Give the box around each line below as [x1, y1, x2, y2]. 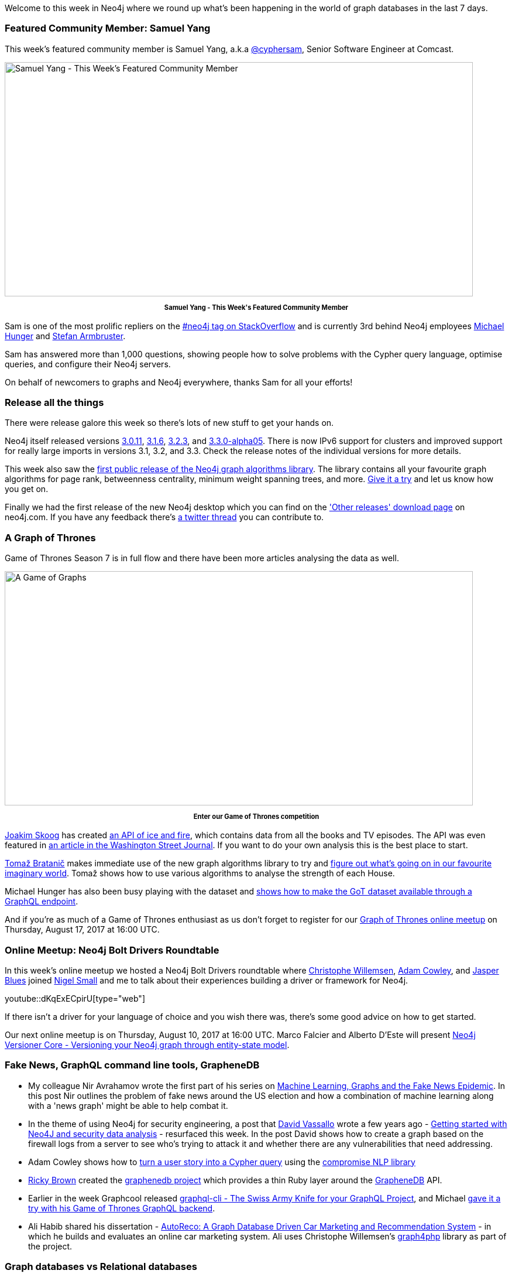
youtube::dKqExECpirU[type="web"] [5, 993, 145, 1003]
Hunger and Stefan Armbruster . [5, 330, 126, 341]
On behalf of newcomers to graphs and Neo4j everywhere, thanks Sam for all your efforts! [5, 377, 353, 387]
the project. [28, 1241, 73, 1251]
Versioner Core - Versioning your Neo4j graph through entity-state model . [5, 1039, 290, 1050]
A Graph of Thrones [5, 531, 96, 544]
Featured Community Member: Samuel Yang [5, 22, 211, 35]
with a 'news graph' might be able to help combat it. [28, 1100, 228, 1111]
